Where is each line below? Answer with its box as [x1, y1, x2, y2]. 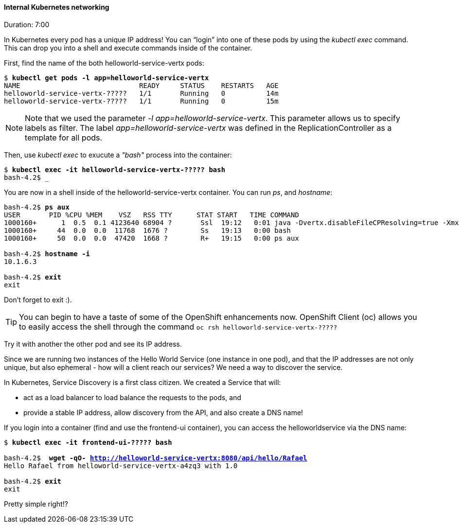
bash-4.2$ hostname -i [4, 249, 90, 258]
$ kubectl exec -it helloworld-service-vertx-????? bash [4, 165, 226, 174]
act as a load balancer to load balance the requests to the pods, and [23, 393, 242, 402]
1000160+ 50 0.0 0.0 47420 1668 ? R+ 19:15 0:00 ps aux [4, 234, 299, 242]
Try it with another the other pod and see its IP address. [4, 339, 182, 348]
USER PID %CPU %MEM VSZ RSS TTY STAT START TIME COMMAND [4, 211, 299, 219]
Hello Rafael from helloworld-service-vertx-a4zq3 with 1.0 [4, 461, 238, 470]
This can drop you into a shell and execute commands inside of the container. [4, 43, 252, 52]
